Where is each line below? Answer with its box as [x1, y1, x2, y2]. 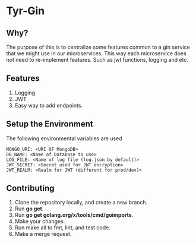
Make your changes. [14, 218, 65, 225]
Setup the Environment [6, 119, 93, 129]
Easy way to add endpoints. [14, 102, 83, 109]
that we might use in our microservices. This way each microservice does [6, 50, 187, 57]
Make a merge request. [14, 231, 72, 238]
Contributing [6, 183, 55, 194]
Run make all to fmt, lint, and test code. [14, 224, 111, 231]
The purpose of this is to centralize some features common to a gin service [6, 43, 190, 51]
